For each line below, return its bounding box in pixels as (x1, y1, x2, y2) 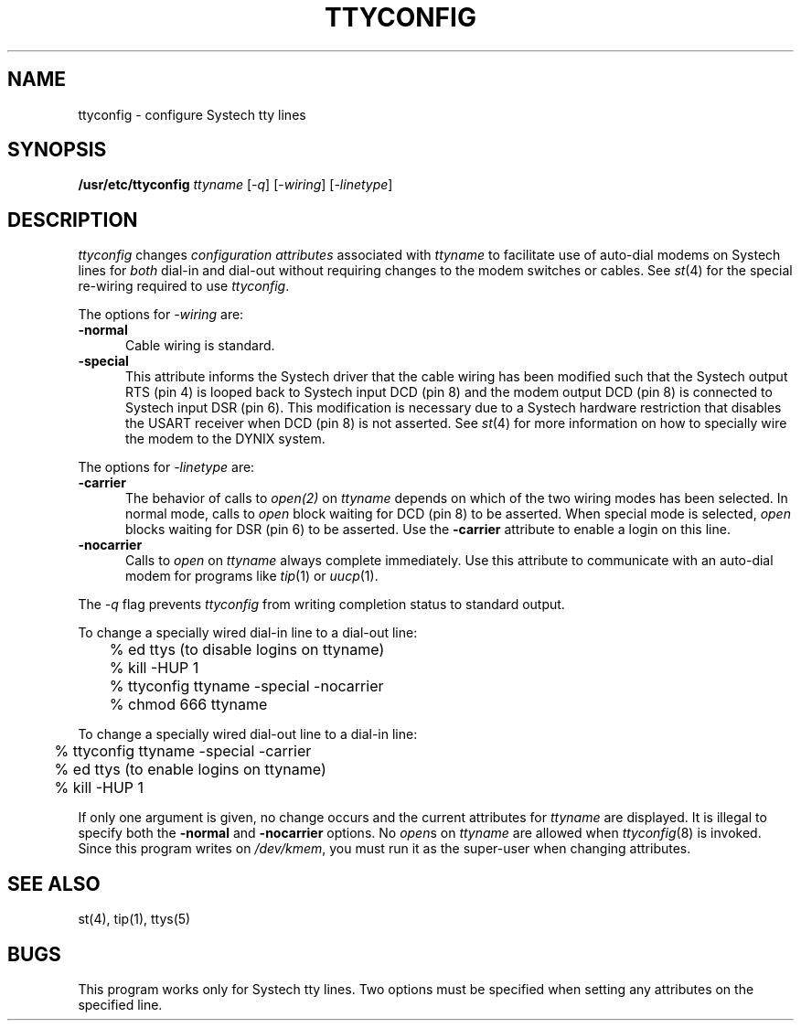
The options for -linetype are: (78, 459, 255, 476)
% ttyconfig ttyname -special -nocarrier (109, 677, 384, 696)
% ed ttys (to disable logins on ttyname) (109, 640, 385, 659)
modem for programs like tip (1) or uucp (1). (125, 568, 379, 584)
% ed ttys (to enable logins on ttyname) (54, 760, 326, 779)
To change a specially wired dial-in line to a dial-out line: (78, 625, 418, 641)
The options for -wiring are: (78, 306, 244, 323)
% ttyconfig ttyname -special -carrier (54, 742, 312, 761)
